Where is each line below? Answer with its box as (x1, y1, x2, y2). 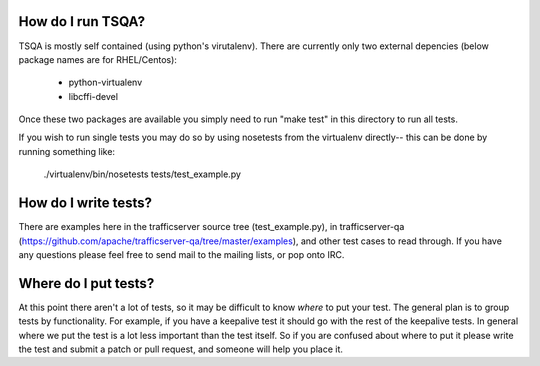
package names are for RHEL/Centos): (18, 53, 177, 65)
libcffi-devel (68, 90, 119, 102)
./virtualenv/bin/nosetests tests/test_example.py (43, 168, 242, 180)
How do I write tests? (18, 195, 153, 212)
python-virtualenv (68, 76, 143, 89)
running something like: (18, 145, 115, 157)
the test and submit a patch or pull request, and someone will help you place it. (18, 343, 344, 355)
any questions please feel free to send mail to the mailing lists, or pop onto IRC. (18, 248, 345, 260)
